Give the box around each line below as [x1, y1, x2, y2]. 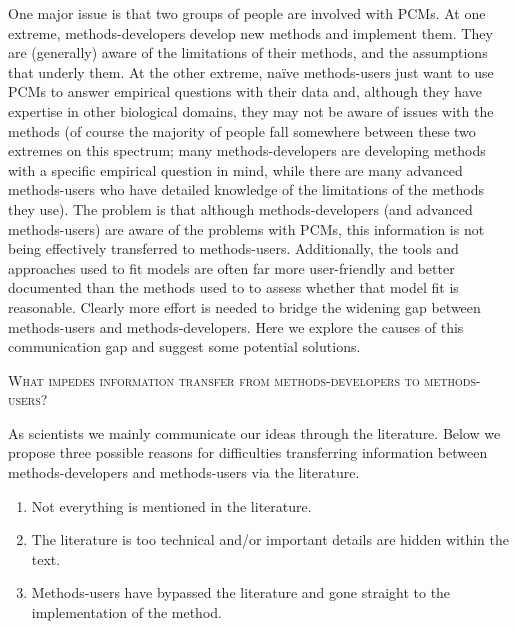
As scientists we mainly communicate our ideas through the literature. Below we [8, 422, 501, 443]
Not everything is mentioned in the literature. [31, 495, 312, 516]
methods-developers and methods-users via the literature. [8, 462, 360, 483]
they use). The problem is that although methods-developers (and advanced [8, 198, 473, 219]
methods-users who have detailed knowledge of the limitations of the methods [8, 179, 485, 200]
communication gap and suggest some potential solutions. [8, 336, 361, 357]
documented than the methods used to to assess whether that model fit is [8, 277, 459, 298]
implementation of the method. [31, 602, 222, 623]
